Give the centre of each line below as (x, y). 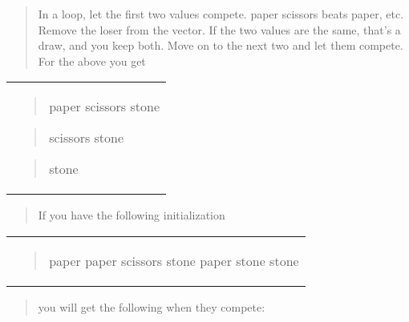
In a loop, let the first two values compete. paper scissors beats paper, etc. (221, 14)
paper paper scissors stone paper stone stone (174, 260)
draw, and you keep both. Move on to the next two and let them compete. (221, 45)
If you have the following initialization (132, 215)
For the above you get (92, 60)
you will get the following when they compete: (152, 306)
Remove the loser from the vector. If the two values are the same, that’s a (219, 29)
